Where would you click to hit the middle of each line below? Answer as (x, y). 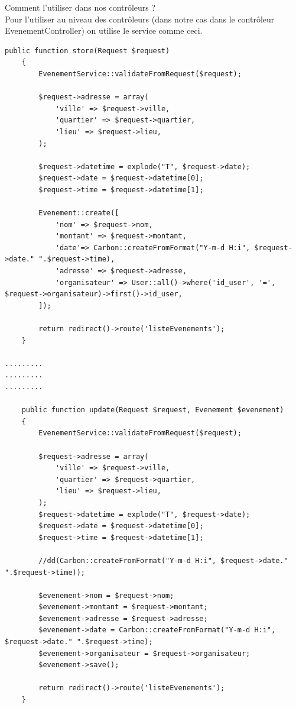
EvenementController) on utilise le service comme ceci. (104, 30)
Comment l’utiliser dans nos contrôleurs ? (80, 7)
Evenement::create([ (79, 213)
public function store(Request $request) (87, 51)
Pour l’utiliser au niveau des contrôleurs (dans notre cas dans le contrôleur (140, 19)
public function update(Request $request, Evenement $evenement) (153, 410)
